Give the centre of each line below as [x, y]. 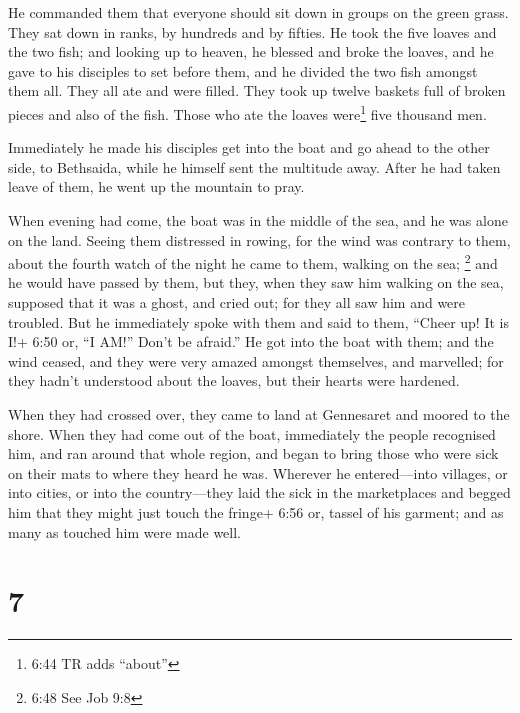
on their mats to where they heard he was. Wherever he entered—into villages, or [258, 472]
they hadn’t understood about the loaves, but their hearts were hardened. [234, 380]
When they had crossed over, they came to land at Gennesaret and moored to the [259, 414]
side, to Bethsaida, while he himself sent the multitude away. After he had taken [254, 166]
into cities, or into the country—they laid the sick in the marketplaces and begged [259, 492]
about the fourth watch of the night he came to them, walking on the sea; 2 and [253, 261]
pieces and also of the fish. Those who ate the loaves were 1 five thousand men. [247, 112]
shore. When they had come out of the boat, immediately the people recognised [252, 433]
